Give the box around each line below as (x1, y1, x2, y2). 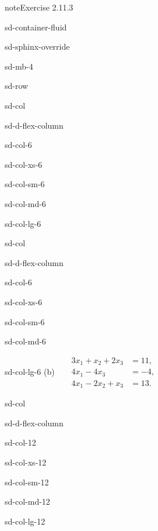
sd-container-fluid (5, 20, 67, 33)
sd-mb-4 (5, 60, 33, 72)
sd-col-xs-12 (5, 456, 47, 468)
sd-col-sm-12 (5, 475, 49, 488)
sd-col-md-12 (5, 495, 50, 508)
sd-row (5, 80, 29, 92)
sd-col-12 (5, 436, 36, 449)
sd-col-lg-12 (5, 515, 45, 527)
